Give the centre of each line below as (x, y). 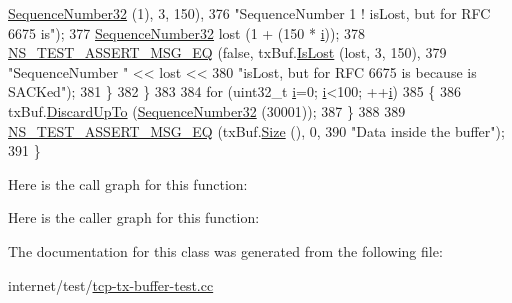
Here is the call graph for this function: (128, 183)
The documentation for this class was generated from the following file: (225, 250)
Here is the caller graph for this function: (134, 217)
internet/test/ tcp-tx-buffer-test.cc (111, 284)
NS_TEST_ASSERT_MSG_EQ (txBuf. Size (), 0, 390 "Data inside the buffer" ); (256, 130)
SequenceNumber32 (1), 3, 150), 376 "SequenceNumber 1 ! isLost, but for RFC (249, 13)
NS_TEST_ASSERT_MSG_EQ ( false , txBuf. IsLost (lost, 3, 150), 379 (227, 52)
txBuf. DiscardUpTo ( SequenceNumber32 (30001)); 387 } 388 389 (207, 110)
